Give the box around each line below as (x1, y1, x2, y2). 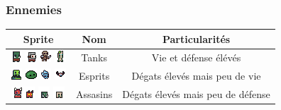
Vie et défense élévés (151, 50, 241, 65)
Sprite (23, 31, 54, 46)
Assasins (76, 86, 113, 101)
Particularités (162, 31, 231, 46)
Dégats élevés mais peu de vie (131, 68, 261, 82)
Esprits (79, 68, 110, 82)
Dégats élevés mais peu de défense (122, 86, 270, 101)
